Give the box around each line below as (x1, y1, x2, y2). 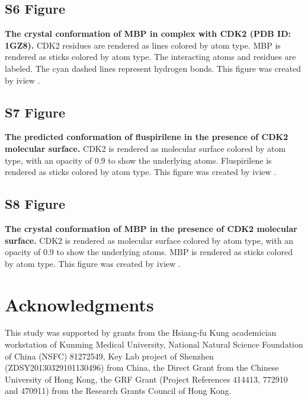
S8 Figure (5, 195, 65, 213)
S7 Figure (5, 103, 65, 121)
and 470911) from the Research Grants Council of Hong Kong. (5, 384, 232, 397)
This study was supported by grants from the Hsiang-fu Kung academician (5, 326, 277, 339)
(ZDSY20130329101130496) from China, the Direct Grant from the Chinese (5, 361, 279, 374)
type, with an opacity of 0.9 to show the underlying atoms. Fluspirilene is (5, 154, 272, 166)
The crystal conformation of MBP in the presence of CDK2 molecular (5, 222, 297, 234)
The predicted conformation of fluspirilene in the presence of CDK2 (5, 131, 288, 143)
